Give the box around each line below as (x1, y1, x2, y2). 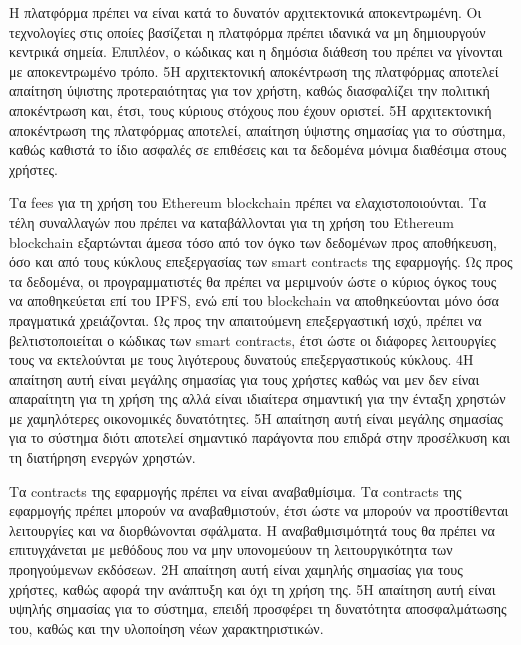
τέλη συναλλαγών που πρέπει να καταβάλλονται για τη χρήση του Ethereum (9, 211, 454, 232)
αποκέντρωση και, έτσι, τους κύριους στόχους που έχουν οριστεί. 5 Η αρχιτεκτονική (9, 99, 492, 120)
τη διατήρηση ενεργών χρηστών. (9, 447, 196, 468)
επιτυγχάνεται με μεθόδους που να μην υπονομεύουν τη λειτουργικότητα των (9, 539, 453, 560)
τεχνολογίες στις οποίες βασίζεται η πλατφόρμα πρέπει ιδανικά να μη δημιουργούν (9, 21, 486, 42)
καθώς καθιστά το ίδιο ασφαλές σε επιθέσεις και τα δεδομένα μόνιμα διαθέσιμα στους (9, 139, 507, 160)
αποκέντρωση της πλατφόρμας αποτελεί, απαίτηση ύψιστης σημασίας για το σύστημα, (9, 119, 506, 140)
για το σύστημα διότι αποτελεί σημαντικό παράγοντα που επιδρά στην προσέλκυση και (9, 427, 510, 448)
